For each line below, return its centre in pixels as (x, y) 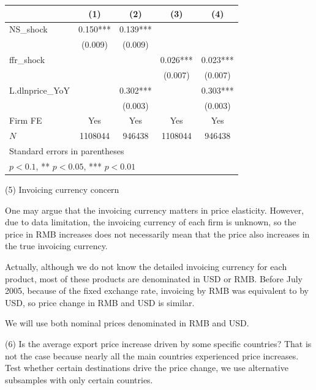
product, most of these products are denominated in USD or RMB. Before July (154, 278)
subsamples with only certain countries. (79, 379)
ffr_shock (27, 60)
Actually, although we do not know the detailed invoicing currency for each (146, 266)
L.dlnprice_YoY (40, 90)
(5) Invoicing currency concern (62, 189)
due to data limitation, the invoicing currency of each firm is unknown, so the (151, 222)
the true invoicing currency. (56, 246)
